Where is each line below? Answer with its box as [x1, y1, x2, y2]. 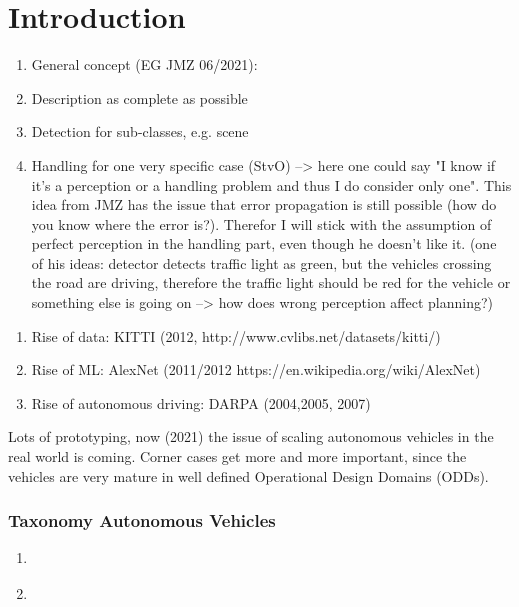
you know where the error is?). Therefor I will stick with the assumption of [31, 213, 492, 234]
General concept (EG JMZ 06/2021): [31, 54, 258, 75]
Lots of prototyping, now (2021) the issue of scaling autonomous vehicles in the [8, 426, 494, 447]
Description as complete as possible [31, 87, 248, 108]
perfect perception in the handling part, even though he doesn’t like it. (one [31, 233, 497, 254]
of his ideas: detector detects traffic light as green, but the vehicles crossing [31, 252, 492, 273]
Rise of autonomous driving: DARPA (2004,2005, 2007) [31, 392, 371, 413]
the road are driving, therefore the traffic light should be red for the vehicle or [31, 272, 511, 293]
